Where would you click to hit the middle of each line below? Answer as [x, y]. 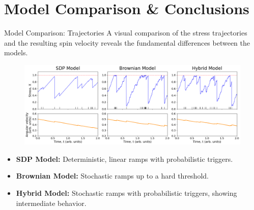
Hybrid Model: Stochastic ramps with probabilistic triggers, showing [126, 193]
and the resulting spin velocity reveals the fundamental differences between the [127, 42]
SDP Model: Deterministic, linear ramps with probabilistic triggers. [124, 159]
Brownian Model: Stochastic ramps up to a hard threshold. [112, 176]
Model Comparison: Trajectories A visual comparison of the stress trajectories [126, 33]
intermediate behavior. [51, 203]
